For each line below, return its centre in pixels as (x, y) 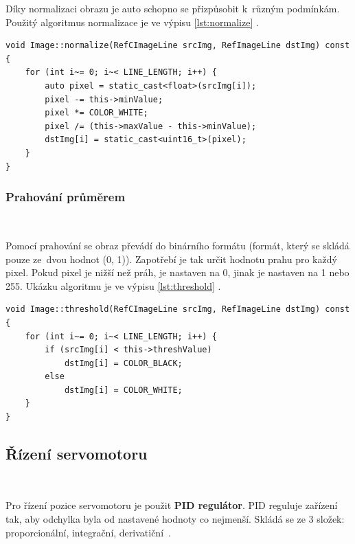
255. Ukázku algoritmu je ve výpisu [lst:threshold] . (113, 285)
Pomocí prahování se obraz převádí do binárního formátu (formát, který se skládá (177, 245)
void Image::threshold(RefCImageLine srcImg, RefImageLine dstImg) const (178, 309)
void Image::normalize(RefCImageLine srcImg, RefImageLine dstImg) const (178, 46)
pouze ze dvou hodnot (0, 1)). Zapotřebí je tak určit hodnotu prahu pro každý (171, 259)
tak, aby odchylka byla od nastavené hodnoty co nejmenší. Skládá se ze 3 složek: (175, 519)
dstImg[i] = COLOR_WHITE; (123, 390)
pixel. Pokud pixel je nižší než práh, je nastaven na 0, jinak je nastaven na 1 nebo (177, 272)
